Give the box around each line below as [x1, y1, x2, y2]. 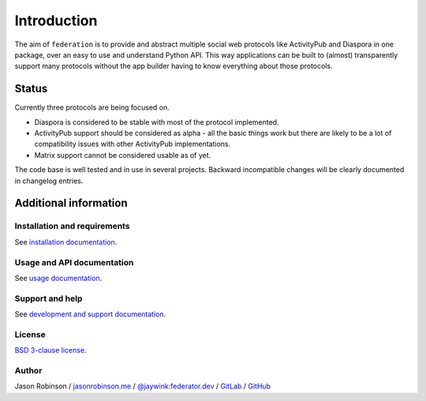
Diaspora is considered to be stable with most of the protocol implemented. [34, 117, 279, 126]
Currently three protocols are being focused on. [14, 103, 170, 112]
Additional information [14, 197, 128, 210]
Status [14, 82, 48, 96]
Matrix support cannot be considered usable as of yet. [34, 150, 211, 159]
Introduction [14, 12, 98, 29]
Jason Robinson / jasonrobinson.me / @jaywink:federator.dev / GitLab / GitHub [14, 381, 271, 391]
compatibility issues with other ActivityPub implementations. [34, 139, 231, 149]
